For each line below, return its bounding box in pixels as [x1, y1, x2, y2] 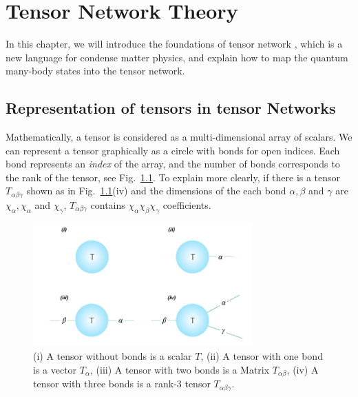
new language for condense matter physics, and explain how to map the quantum [6, 50, 348, 64]
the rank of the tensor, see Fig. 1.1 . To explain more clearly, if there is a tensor [6, 170, 341, 184]
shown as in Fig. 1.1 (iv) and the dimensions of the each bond [26, 183, 286, 198]
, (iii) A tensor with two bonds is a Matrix [90, 362, 270, 376]
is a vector [33, 362, 77, 376]
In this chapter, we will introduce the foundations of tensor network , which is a [6, 37, 343, 51]
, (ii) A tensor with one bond [200, 349, 323, 363]
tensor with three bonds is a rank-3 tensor [33, 376, 211, 391]
